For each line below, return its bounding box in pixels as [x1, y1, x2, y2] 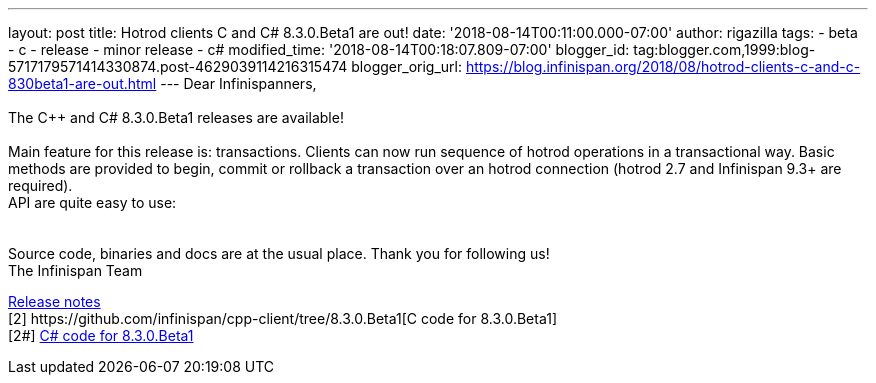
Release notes [8, 293, 101, 310]
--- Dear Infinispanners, [160, 75, 317, 92]
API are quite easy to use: [8, 194, 177, 211]
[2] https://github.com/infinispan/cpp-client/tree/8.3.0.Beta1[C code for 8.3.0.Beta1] [8, 310, 558, 327]
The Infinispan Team [8, 262, 143, 279]
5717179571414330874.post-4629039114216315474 [8, 58, 348, 75]
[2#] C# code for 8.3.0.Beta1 [8, 327, 194, 344]
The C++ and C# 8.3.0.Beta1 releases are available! [8, 109, 344, 126]
